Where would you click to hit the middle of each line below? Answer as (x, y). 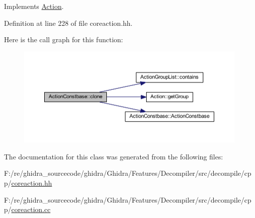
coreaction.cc (31, 209)
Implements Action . (34, 6)
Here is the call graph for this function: (64, 39)
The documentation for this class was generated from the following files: (114, 156)
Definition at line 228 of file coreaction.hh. (68, 23)
